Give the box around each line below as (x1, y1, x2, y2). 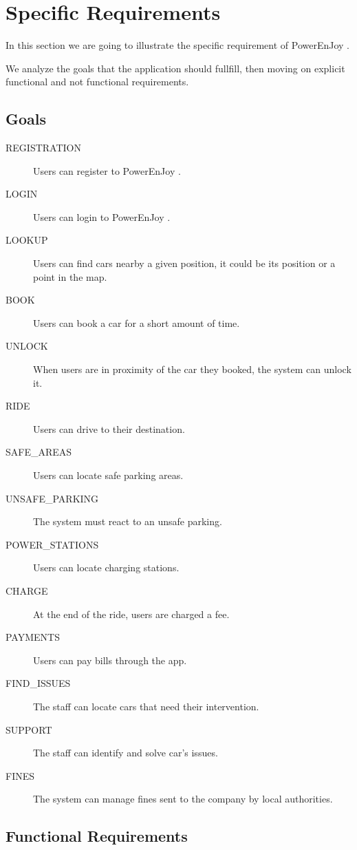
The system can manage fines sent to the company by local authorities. (33, 791, 333, 806)
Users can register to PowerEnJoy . (33, 163, 181, 178)
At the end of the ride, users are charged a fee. (33, 606, 230, 621)
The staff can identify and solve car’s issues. (33, 745, 218, 760)
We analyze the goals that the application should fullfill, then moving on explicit (6, 61, 345, 75)
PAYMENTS (6, 630, 60, 644)
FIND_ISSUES (6, 676, 71, 690)
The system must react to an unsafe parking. (33, 514, 222, 529)
